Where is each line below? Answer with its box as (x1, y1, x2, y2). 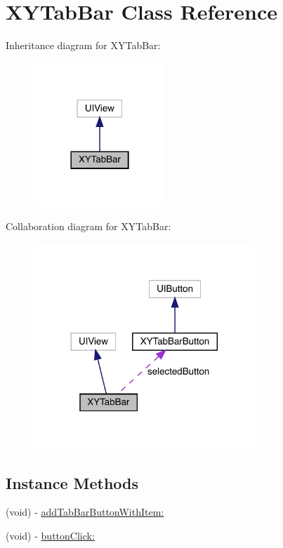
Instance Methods (6, 472, 138, 493)
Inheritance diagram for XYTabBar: (6, 38, 161, 53)
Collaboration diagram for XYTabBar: (6, 218, 171, 233)
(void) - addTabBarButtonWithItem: (6, 504, 164, 519)
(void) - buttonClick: (6, 528, 95, 543)
